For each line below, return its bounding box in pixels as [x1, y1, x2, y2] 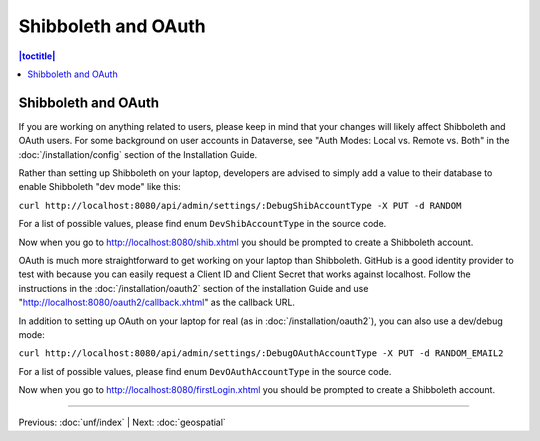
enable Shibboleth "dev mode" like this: [18, 181, 182, 193]
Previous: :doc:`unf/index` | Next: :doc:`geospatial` [18, 416, 227, 429]
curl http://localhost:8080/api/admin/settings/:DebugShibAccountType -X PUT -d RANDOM [18, 200, 462, 211]
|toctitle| [18, 50, 56, 62]
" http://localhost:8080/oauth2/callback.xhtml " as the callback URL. [18, 296, 295, 309]
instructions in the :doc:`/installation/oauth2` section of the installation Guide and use [18, 282, 369, 294]
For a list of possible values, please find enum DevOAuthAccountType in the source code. [18, 365, 392, 377]
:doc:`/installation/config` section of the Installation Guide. [18, 148, 258, 160]
